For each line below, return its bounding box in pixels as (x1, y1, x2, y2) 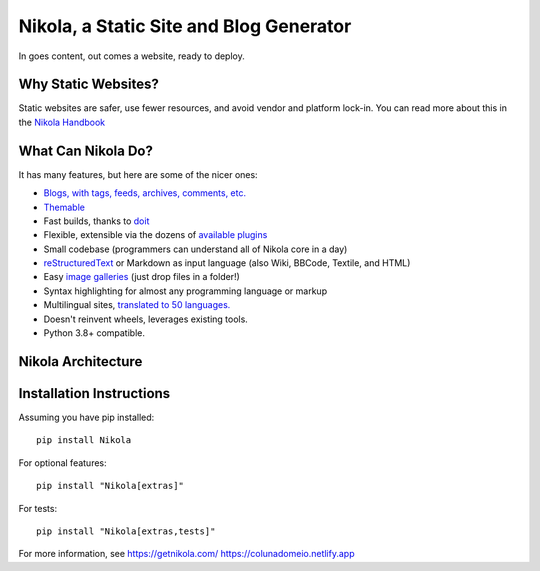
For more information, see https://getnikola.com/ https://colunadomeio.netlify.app (18, 548, 355, 560)
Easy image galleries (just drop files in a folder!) (43, 271, 240, 283)
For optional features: (18, 456, 107, 469)
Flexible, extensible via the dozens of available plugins (43, 229, 268, 241)
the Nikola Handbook (18, 116, 106, 128)
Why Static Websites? (18, 76, 160, 93)
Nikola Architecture (18, 353, 143, 370)
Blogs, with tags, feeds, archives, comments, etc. (43, 187, 247, 199)
